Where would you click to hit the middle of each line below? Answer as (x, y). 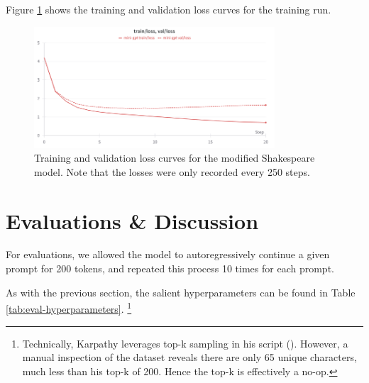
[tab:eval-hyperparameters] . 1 (69, 307)
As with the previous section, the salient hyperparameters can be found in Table (181, 292)
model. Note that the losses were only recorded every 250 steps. (172, 171)
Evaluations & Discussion (132, 220)
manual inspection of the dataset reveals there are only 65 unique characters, (189, 357)
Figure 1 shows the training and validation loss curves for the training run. (169, 9)
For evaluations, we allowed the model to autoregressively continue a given (168, 254)
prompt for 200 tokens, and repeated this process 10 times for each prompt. (170, 268)
